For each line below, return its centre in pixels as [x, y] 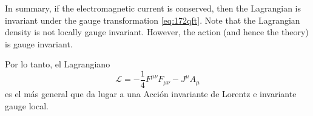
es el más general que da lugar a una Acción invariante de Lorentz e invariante [151, 94]
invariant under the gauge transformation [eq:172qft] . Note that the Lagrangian [153, 20]
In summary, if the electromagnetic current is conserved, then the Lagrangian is [153, 8]
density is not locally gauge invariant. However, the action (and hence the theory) [157, 32]
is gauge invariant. [39, 43]
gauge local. [27, 105]
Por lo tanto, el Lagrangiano [58, 64]
